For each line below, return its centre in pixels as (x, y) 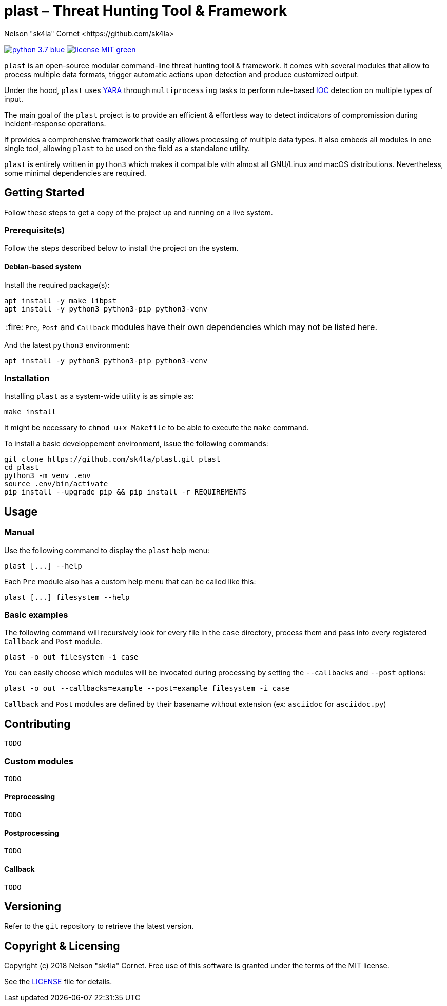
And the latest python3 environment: (67, 345)
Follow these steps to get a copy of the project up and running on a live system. (139, 212)
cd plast (22, 468)
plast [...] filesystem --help (67, 597)
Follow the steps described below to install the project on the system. (121, 248)
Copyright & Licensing (62, 946)
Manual (20, 532)
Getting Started (44, 193)
